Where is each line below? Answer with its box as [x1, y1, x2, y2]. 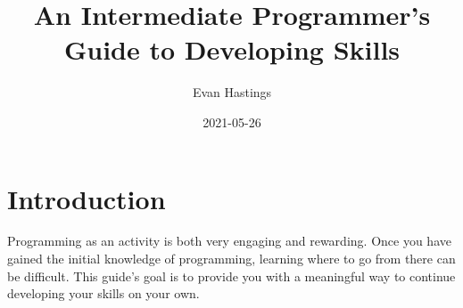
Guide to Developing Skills [63, 31, 401, 68]
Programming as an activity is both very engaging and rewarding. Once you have [7, 231, 451, 250]
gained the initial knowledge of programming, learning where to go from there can [7, 249, 456, 268]
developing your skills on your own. [7, 284, 200, 303]
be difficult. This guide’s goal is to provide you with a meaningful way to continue [7, 266, 456, 285]
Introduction [7, 180, 166, 216]
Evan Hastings [192, 83, 272, 101]
